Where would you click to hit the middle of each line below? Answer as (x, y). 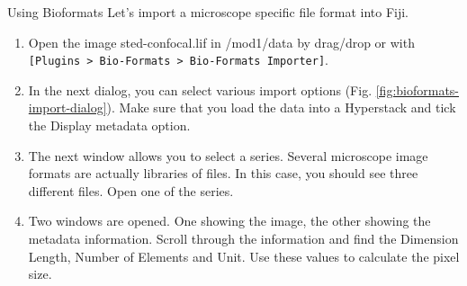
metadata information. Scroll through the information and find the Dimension (243, 238)
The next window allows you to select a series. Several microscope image (228, 155)
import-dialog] (67, 107)
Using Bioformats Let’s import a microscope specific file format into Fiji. (208, 12)
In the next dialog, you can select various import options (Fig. (200, 89)
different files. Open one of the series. (131, 190)
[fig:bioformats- (418, 89)
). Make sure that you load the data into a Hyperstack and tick (281, 107)
